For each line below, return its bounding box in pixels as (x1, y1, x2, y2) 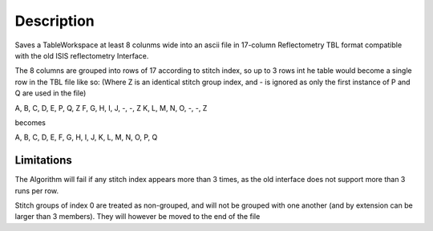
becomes (14, 117, 46, 128)
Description (14, 12, 95, 30)
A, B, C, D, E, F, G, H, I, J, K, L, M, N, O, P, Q (14, 132, 158, 142)
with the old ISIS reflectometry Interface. (14, 51, 149, 60)
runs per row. (14, 185, 59, 196)
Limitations (14, 153, 72, 168)
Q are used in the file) (14, 88, 87, 98)
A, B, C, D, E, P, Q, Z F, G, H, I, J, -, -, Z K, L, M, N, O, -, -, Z (14, 103, 208, 112)
